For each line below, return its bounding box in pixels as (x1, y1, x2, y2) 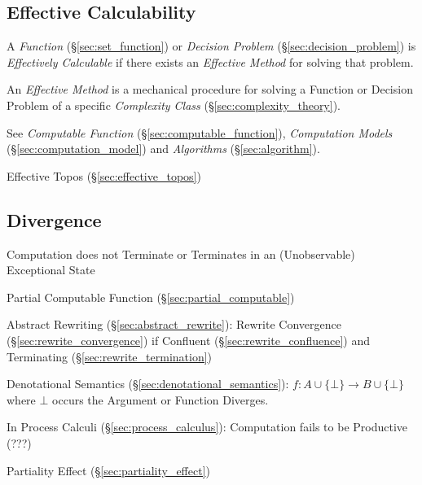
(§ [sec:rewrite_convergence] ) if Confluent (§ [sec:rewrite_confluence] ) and (7, 331, 370, 348)
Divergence (7, 207, 102, 232)
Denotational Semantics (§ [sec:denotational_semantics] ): (7, 375, 289, 392)
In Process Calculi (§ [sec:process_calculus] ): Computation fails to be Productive (7, 418, 408, 435)
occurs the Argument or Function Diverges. (52, 391, 269, 408)
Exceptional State (7, 261, 95, 278)
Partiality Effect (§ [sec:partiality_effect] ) (7, 461, 211, 478)
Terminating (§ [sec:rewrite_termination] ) (7, 347, 213, 365)
